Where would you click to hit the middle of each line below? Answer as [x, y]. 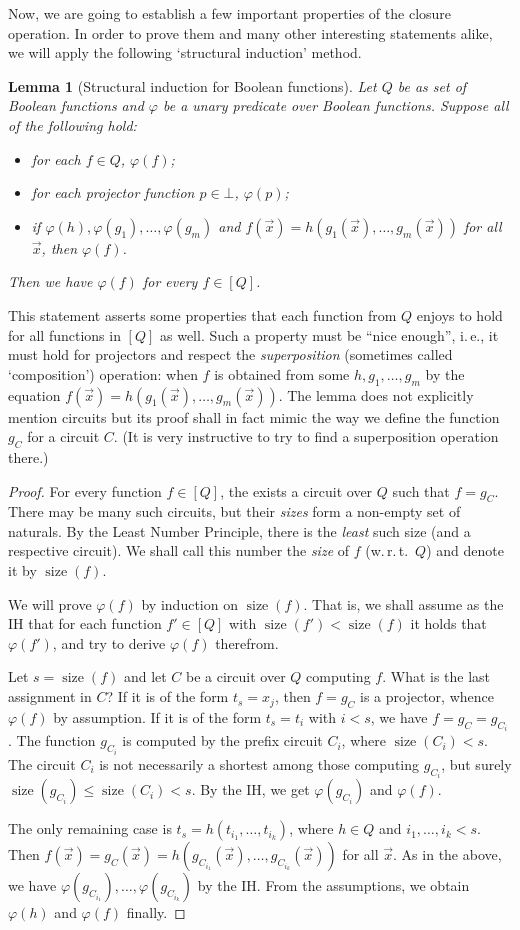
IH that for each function [85, 623]
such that [421, 490]
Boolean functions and [76, 105]
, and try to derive [109, 642]
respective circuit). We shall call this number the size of [179, 550]
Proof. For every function [85, 490]
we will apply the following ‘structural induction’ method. [185, 52]
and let [145, 676]
